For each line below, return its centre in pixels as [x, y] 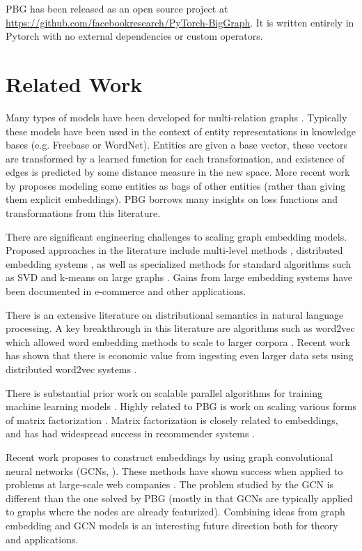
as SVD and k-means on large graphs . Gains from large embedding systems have [179, 277]
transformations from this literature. [83, 213]
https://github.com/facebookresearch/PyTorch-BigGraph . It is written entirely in [180, 22]
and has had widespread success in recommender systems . [131, 433]
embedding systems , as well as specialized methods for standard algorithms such [179, 263]
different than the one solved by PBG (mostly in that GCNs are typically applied [179, 498]
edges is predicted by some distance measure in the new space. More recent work [178, 172]
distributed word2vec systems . [71, 369]
